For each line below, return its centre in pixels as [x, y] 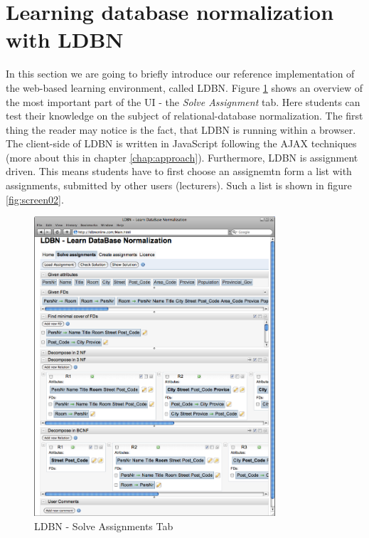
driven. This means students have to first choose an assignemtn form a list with [179, 171]
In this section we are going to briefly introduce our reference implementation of [180, 74]
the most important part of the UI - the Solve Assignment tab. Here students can [183, 101]
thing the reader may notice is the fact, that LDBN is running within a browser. [181, 129]
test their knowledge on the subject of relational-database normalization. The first [184, 116]
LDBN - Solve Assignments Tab [104, 526]
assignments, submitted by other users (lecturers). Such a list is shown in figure [179, 185]
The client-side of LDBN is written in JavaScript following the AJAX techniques [181, 143]
